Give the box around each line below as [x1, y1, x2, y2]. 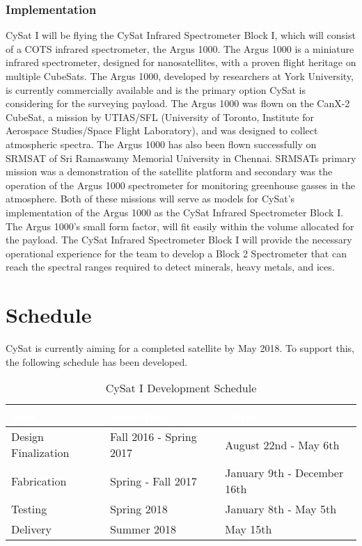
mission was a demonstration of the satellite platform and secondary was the [6, 164, 333, 179]
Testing [11, 501, 47, 517]
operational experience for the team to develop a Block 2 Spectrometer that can [6, 246, 347, 260]
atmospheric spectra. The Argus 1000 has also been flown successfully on [6, 136, 317, 151]
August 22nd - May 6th [225, 436, 340, 453]
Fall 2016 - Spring [109, 428, 197, 445]
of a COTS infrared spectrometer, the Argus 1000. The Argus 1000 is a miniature [6, 41, 354, 56]
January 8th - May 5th [225, 501, 337, 517]
